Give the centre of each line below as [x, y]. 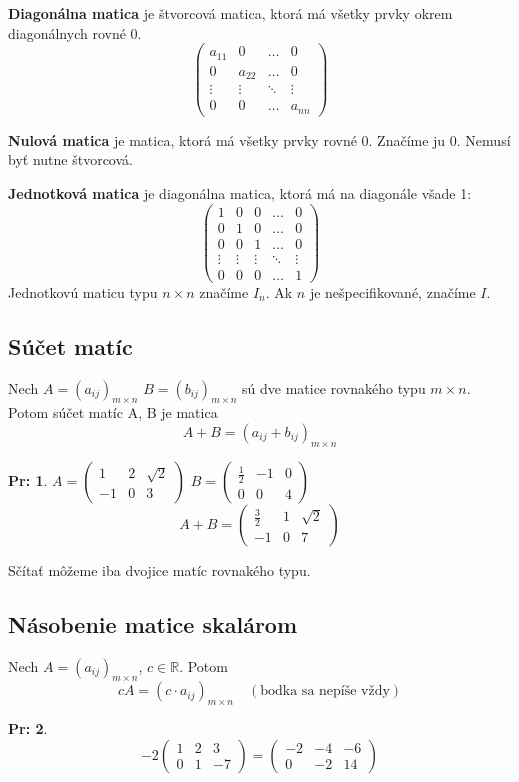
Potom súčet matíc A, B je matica [113, 412]
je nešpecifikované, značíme [392, 291]
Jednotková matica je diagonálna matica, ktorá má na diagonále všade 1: [240, 192]
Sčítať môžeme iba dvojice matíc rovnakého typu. [159, 569]
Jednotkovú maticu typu [83, 291]
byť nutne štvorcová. [70, 159]
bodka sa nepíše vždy [325, 691]
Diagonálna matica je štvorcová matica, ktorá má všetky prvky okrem [230, 13]
